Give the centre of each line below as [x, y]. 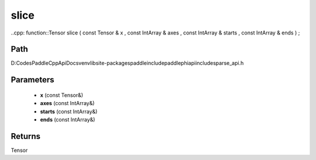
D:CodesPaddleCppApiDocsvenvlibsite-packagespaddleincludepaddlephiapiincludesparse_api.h [127, 63]
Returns [26, 136]
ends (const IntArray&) [68, 120]
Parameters [32, 80]
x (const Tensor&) [62, 95]
